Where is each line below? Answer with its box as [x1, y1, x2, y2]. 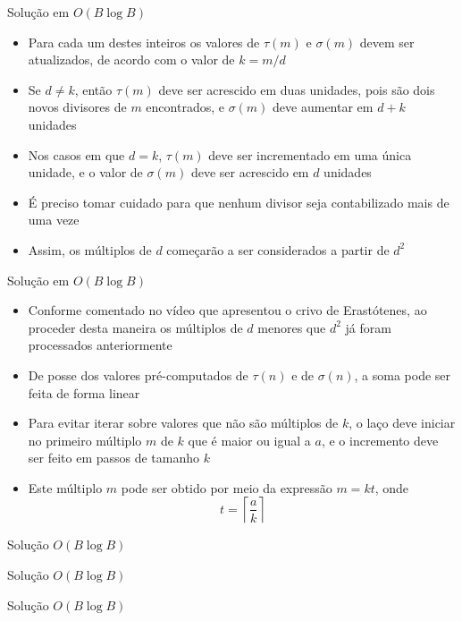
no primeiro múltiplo [28, 430, 142, 449]
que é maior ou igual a [188, 430, 311, 449]
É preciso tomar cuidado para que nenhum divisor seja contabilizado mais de [28, 192, 449, 211]
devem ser [359, 32, 415, 51]
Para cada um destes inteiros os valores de [28, 32, 260, 51]
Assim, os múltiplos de [28, 240, 152, 259]
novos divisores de [28, 98, 127, 116]
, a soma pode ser [354, 365, 451, 384]
